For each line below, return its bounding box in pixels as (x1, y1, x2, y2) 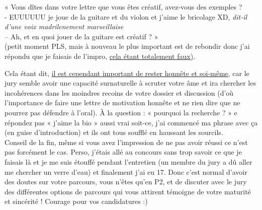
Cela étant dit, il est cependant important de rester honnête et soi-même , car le (5, 67, 249, 78)
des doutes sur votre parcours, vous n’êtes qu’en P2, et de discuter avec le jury (5, 176, 247, 187)
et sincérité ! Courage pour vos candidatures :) (5, 196, 148, 206)
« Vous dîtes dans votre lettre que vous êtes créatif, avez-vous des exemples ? (5, 2, 242, 12)
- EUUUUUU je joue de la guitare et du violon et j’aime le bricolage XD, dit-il (5, 11, 247, 22)
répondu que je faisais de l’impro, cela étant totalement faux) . (5, 50, 196, 61)
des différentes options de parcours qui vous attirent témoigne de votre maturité (5, 186, 251, 196)
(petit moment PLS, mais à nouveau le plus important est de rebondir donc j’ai (5, 41, 250, 51)
